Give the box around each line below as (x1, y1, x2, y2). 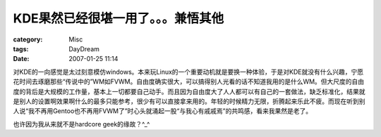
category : (13, 35, 43, 44)
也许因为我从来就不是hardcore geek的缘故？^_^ (13, 119, 150, 128)
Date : (13, 55, 30, 63)
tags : (13, 44, 29, 53)
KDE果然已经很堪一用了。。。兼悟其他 (13, 11, 224, 26)
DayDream (68, 44, 100, 53)
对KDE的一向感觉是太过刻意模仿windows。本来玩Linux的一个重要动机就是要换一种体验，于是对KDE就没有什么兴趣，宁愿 (13, 67, 364, 76)
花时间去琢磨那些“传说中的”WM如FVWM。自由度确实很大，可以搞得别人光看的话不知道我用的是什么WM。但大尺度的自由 (13, 77, 365, 86)
